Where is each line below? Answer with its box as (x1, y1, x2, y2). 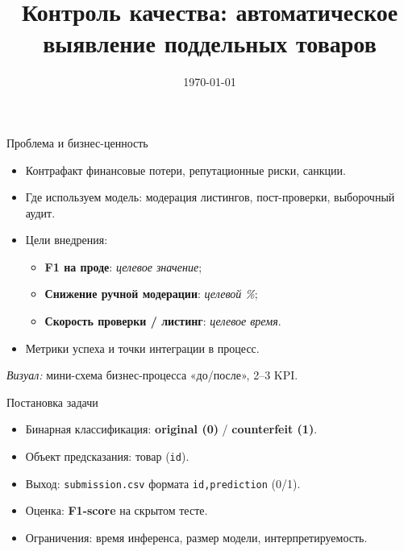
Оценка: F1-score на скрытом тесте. (25, 502, 208, 519)
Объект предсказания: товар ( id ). (25, 448, 190, 465)
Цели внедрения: (25, 231, 108, 248)
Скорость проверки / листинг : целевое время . (44, 313, 281, 329)
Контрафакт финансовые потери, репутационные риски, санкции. (25, 161, 346, 178)
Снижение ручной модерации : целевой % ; (44, 285, 258, 302)
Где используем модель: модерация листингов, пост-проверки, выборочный (25, 188, 395, 205)
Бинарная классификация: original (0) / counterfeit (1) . (25, 420, 318, 437)
